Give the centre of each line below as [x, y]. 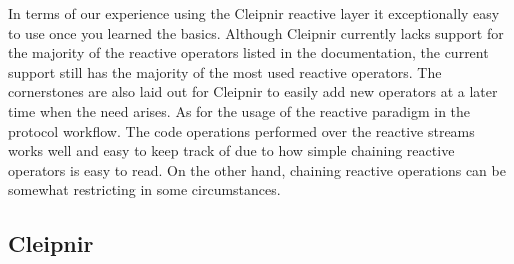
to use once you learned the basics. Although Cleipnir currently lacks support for [256, 32]
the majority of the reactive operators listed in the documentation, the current [248, 52]
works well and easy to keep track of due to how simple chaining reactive [231, 150]
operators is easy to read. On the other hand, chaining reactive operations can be [257, 169]
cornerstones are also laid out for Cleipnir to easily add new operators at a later [253, 91]
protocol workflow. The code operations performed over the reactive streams [241, 130]
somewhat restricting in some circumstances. [144, 189]
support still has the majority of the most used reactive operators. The [225, 71]
